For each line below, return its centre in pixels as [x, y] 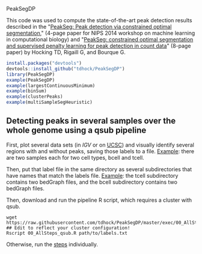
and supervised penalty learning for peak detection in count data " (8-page [99, 46]
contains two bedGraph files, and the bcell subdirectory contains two [92, 182]
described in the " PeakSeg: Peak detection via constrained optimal [89, 27]
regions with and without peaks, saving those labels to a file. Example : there [100, 151]
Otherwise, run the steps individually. [52, 244]
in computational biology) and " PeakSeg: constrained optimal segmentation [100, 39]
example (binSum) [26, 91]
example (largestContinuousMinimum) [51, 86]
